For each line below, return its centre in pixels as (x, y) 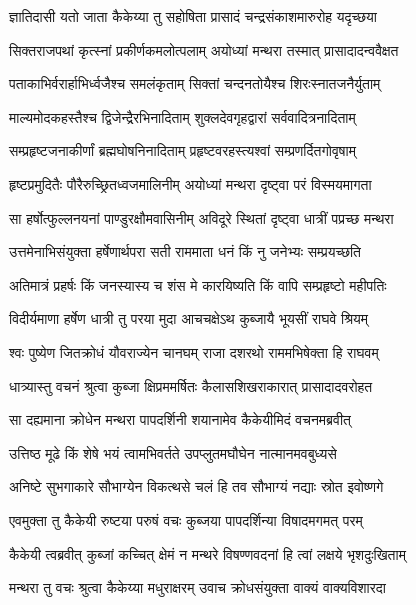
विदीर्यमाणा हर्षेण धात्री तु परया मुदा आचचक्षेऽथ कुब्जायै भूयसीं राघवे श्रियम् (189, 318)
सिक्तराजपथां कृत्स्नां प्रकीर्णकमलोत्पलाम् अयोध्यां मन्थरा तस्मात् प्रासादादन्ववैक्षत (204, 49)
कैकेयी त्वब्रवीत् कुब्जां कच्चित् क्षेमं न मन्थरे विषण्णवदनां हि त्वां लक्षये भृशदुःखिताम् (207, 553)
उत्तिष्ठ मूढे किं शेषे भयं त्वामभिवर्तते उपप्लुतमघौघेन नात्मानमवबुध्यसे (173, 452)
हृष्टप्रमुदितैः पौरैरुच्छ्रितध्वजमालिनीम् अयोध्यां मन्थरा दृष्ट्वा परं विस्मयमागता (190, 183)
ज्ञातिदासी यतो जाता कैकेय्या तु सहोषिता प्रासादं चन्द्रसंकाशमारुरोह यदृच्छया (193, 16)
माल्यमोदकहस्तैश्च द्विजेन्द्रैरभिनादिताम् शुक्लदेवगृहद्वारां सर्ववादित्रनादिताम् (182, 116)
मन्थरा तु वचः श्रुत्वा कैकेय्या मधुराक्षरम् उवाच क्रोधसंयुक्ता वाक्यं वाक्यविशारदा (198, 587)
